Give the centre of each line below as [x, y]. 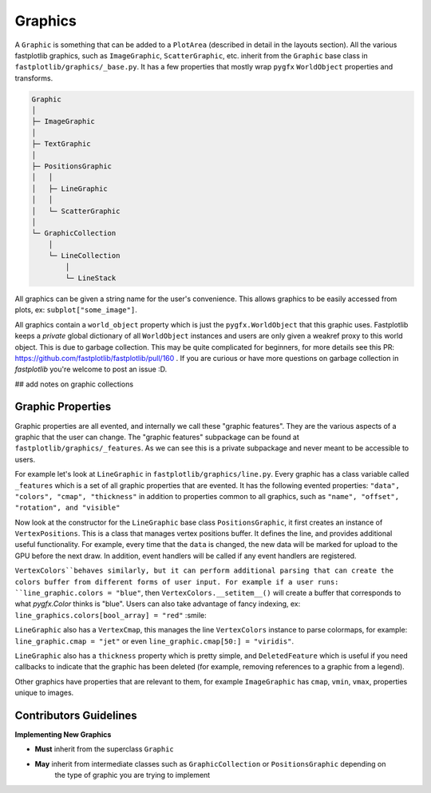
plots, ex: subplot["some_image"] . [76, 310]
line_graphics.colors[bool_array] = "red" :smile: [111, 615]
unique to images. [44, 693]
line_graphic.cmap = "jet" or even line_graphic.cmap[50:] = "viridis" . [154, 641]
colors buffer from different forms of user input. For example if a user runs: [177, 582]
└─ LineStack [91, 278]
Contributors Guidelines [76, 715]
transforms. [34, 78]
